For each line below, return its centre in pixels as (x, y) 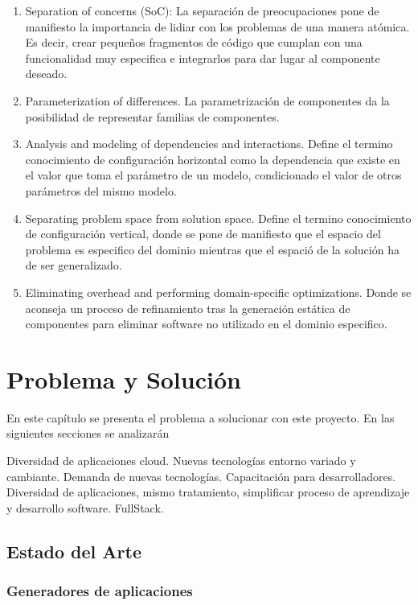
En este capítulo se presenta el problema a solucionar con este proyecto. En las (201, 417)
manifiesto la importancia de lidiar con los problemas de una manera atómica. (217, 26)
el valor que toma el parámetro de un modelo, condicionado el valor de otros (213, 175)
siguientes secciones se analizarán (88, 433)
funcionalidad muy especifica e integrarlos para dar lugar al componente (203, 58)
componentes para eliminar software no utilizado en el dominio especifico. (206, 324)
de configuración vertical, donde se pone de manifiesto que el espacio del (203, 234)
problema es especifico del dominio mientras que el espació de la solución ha (212, 249)
